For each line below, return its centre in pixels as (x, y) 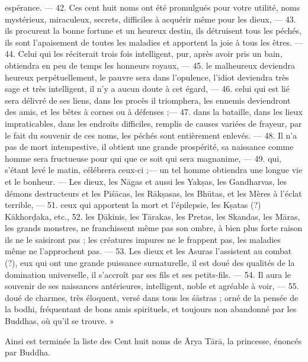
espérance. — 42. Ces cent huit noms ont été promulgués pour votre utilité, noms (153, 7)
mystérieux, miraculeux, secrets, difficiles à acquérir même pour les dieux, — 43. (150, 19)
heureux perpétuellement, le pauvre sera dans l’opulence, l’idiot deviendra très (147, 77)
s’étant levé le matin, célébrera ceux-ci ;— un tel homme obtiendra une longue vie (154, 170)
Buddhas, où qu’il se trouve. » (60, 321)
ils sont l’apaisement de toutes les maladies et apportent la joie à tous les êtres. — (154, 42)
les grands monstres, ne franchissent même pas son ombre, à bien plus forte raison (154, 228)
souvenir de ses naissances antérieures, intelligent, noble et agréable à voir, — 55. (152, 286)
